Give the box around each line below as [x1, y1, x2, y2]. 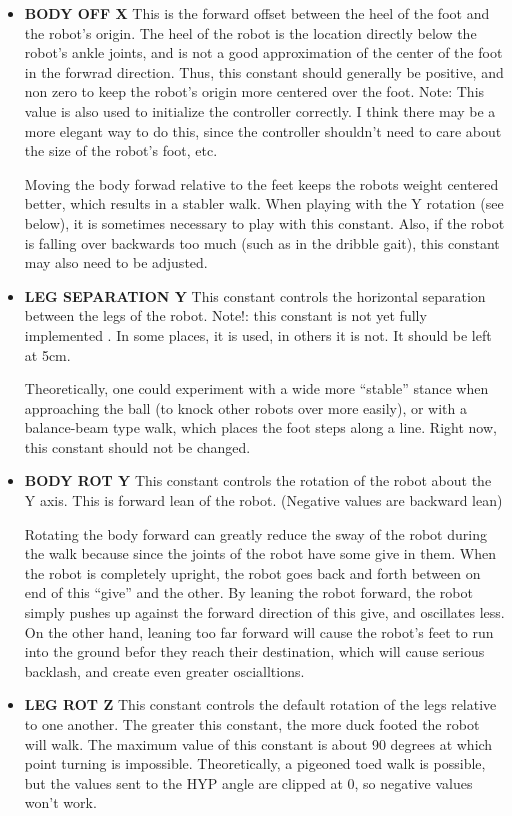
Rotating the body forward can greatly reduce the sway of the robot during [24, 523, 487, 544]
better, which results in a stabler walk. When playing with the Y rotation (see [24, 193, 504, 214]
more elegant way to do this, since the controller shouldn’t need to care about [24, 120, 502, 141]
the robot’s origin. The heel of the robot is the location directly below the [24, 22, 477, 43]
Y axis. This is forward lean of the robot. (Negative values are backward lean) [24, 490, 503, 511]
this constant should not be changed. [24, 436, 251, 457]
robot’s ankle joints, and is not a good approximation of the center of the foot [24, 42, 503, 63]
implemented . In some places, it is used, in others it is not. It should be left [24, 324, 492, 345]
